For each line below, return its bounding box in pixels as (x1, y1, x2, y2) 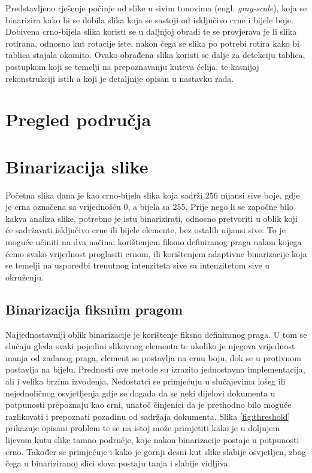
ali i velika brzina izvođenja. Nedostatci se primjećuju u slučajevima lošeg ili (5, 374, 286, 387)
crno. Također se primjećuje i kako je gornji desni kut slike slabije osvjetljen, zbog (5, 445, 306, 457)
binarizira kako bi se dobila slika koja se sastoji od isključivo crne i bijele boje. (5, 13, 293, 26)
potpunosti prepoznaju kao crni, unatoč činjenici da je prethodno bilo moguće (5, 398, 292, 411)
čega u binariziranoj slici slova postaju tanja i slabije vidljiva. (5, 457, 231, 469)
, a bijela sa (128, 200, 170, 213)
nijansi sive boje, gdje (220, 188, 300, 201)
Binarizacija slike (5, 154, 149, 178)
